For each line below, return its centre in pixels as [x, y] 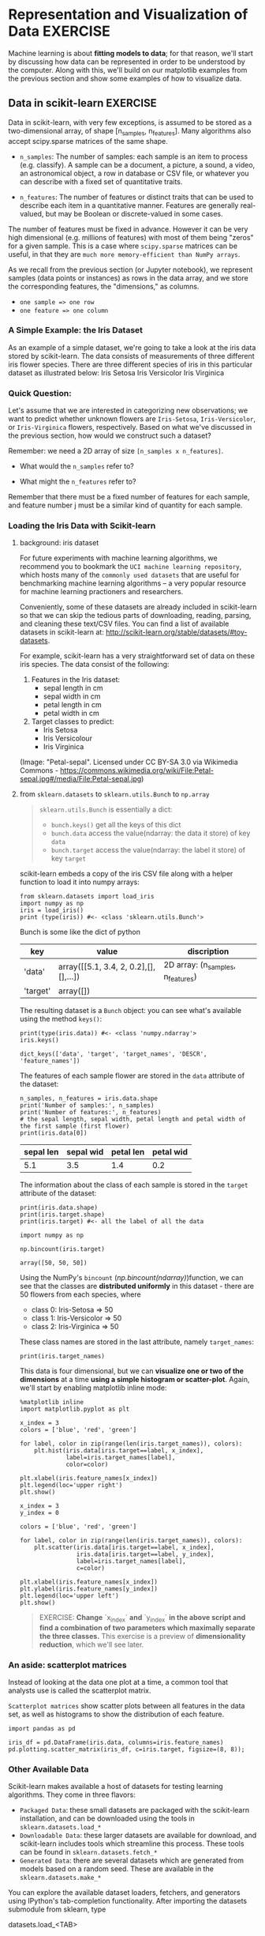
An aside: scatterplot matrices [68, 1665]
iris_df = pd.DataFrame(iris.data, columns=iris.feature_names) [116, 1742]
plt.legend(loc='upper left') [69, 1595]
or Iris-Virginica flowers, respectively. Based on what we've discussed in [130, 428]
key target [69, 858]
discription [208, 951]
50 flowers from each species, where [80, 1294]
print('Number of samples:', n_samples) [87, 1105]
